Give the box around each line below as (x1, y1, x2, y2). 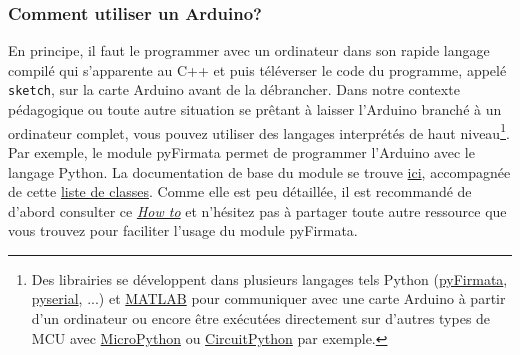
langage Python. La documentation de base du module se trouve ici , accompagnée (8, 161, 511, 182)
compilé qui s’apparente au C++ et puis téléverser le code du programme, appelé (8, 59, 507, 80)
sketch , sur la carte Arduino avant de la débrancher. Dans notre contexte (8, 79, 460, 100)
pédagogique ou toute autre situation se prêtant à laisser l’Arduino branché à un (8, 99, 502, 120)
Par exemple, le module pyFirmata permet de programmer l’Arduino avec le (8, 141, 475, 162)
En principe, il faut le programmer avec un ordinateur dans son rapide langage (8, 40, 490, 61)
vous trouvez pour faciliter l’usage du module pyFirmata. (8, 220, 358, 241)
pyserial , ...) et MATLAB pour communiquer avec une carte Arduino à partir (31, 288, 506, 309)
